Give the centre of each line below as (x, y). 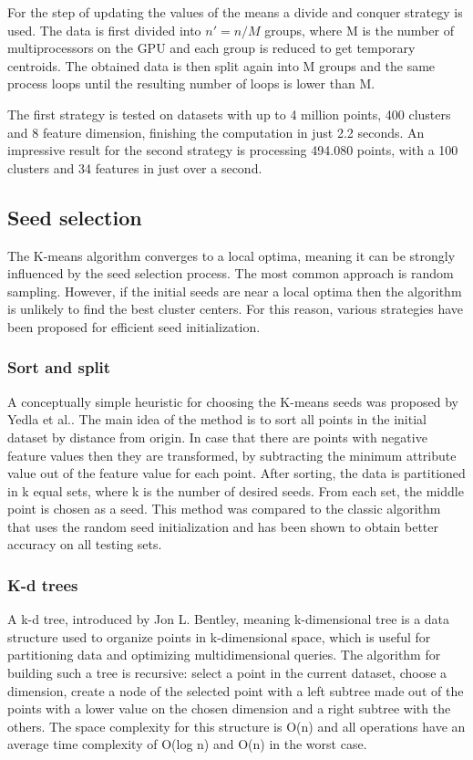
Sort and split (59, 367)
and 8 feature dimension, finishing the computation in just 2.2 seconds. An (216, 132)
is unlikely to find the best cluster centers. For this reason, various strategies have (236, 309)
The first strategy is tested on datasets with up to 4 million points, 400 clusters (229, 114)
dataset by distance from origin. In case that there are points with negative (217, 437)
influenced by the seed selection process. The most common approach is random (231, 273)
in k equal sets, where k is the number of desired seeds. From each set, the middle (236, 490)
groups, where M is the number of (359, 30)
